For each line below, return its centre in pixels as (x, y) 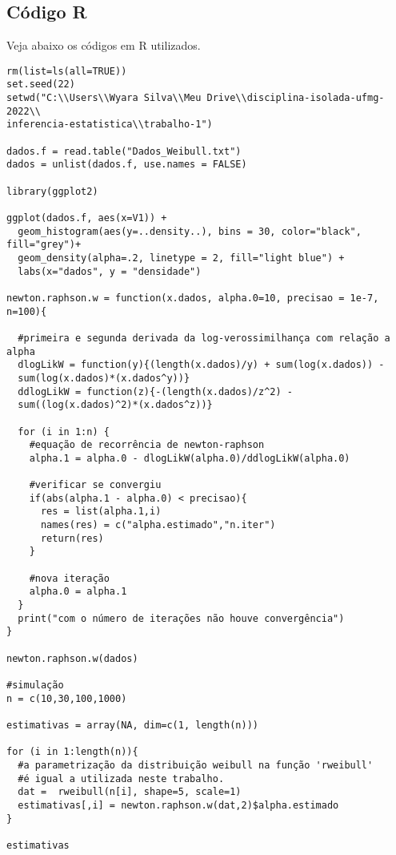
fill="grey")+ (44, 245)
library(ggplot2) (52, 191)
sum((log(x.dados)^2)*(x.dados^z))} (115, 405)
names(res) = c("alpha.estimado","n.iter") (158, 525)
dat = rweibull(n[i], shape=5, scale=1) (130, 792)
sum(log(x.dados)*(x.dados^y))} (104, 378)
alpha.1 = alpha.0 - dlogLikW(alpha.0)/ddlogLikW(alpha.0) (190, 458)
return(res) (72, 538)
